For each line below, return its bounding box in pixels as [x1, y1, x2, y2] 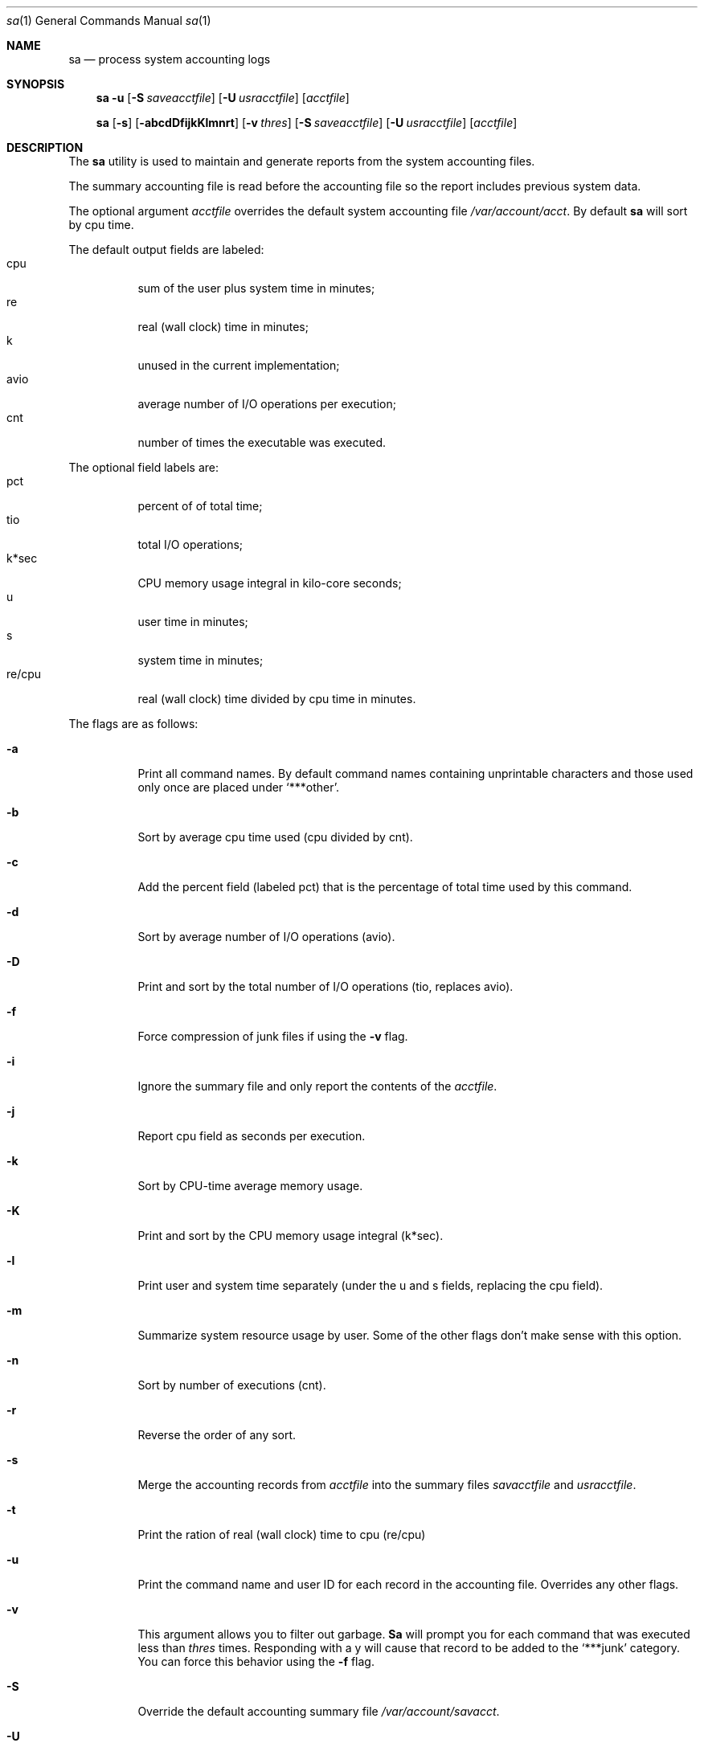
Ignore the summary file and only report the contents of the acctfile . [137, 1079, 497, 1093]
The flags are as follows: [68, 717, 199, 730]
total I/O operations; [137, 538, 244, 551]
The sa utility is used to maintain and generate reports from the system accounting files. [68, 154, 535, 168]
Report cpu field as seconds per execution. [137, 1129, 366, 1143]
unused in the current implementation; [137, 358, 340, 372]
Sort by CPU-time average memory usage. [137, 1179, 363, 1193]
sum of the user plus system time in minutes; [137, 281, 375, 295]
